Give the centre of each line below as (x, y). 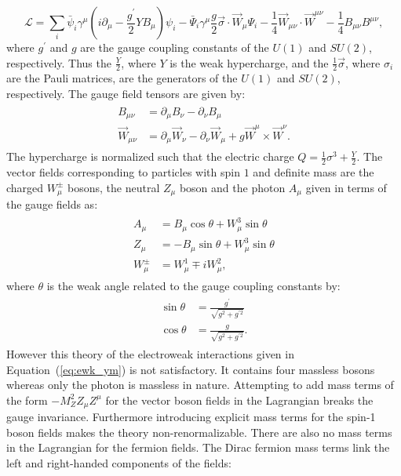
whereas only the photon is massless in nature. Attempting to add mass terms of (200, 385)
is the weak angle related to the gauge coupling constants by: (193, 285)
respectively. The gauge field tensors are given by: (126, 94)
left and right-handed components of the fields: (119, 463)
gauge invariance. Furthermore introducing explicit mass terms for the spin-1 (191, 417)
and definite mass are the (314, 172)
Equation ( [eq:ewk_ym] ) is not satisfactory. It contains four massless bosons (191, 369)
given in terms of (346, 187)
